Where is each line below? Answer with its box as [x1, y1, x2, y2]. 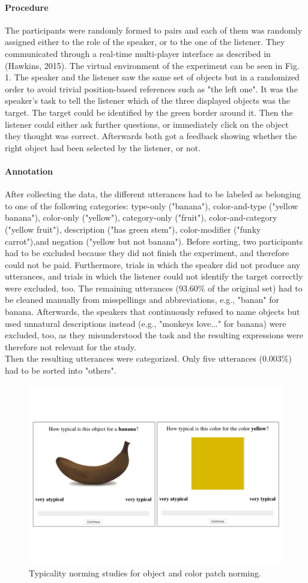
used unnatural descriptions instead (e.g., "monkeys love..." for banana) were [5, 317, 286, 329]
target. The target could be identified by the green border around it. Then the [5, 106, 293, 118]
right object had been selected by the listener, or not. [5, 141, 201, 154]
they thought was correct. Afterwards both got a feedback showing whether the [5, 130, 297, 142]
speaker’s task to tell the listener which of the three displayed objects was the [5, 94, 291, 107]
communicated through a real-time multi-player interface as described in [5, 47, 271, 59]
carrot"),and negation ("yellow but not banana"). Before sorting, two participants [5, 235, 303, 247]
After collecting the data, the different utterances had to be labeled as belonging [5, 188, 301, 200]
